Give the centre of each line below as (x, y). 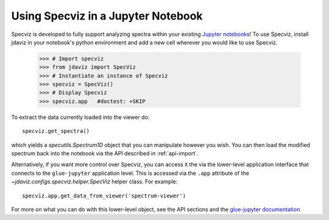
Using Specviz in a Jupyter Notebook (107, 16)
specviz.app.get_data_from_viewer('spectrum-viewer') (104, 196)
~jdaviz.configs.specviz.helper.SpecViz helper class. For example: (94, 182)
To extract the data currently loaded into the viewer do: (80, 117)
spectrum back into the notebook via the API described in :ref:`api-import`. (105, 154)
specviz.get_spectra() (56, 131)
